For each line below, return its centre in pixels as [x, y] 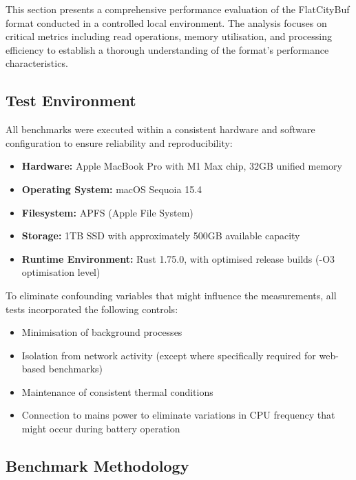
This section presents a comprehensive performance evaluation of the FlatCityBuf [178, 9]
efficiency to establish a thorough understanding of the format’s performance [167, 49]
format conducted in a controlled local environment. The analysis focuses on [166, 22]
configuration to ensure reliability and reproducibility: [119, 142]
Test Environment [71, 100]
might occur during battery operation [101, 429]
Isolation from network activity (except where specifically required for [169, 355]
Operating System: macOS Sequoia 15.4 [112, 189]
